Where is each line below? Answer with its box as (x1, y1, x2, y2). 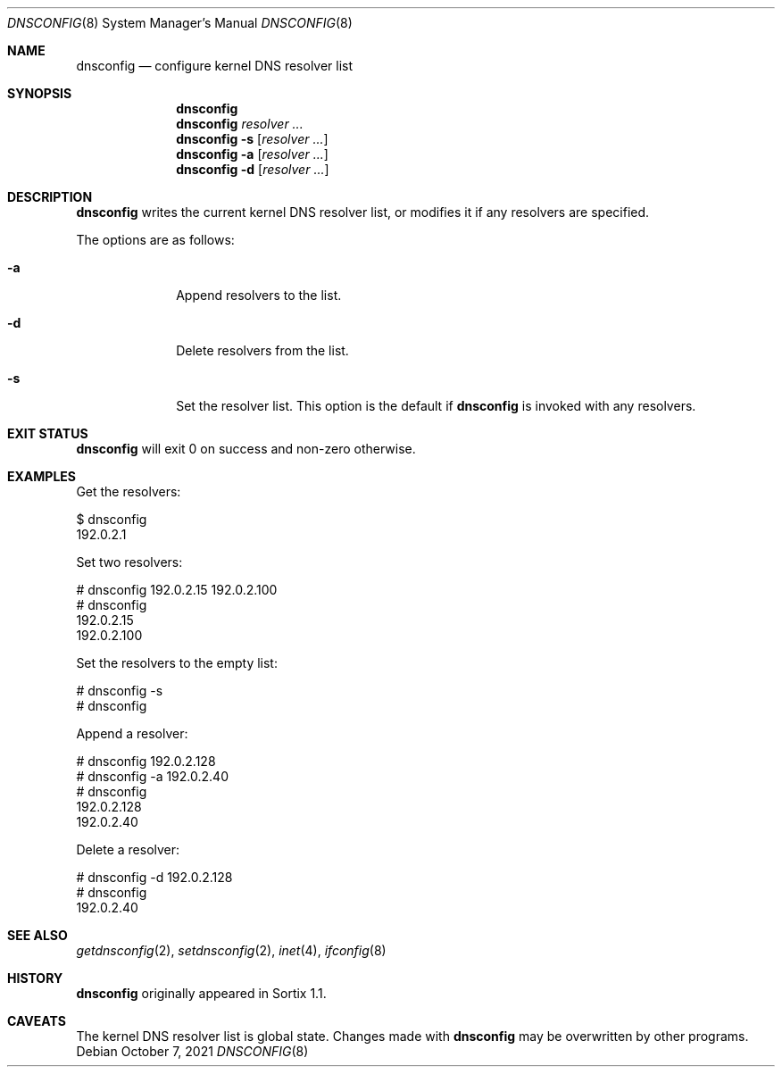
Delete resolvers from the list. (176, 343, 349, 358)
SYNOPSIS (7, 86, 72, 101)
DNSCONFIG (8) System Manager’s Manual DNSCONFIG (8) (7, 15, 353, 30)
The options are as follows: (76, 232, 235, 247)
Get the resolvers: (76, 484, 181, 499)
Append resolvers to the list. (176, 287, 342, 303)
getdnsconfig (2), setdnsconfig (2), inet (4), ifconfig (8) (76, 943, 387, 958)
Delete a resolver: (76, 842, 180, 857)
